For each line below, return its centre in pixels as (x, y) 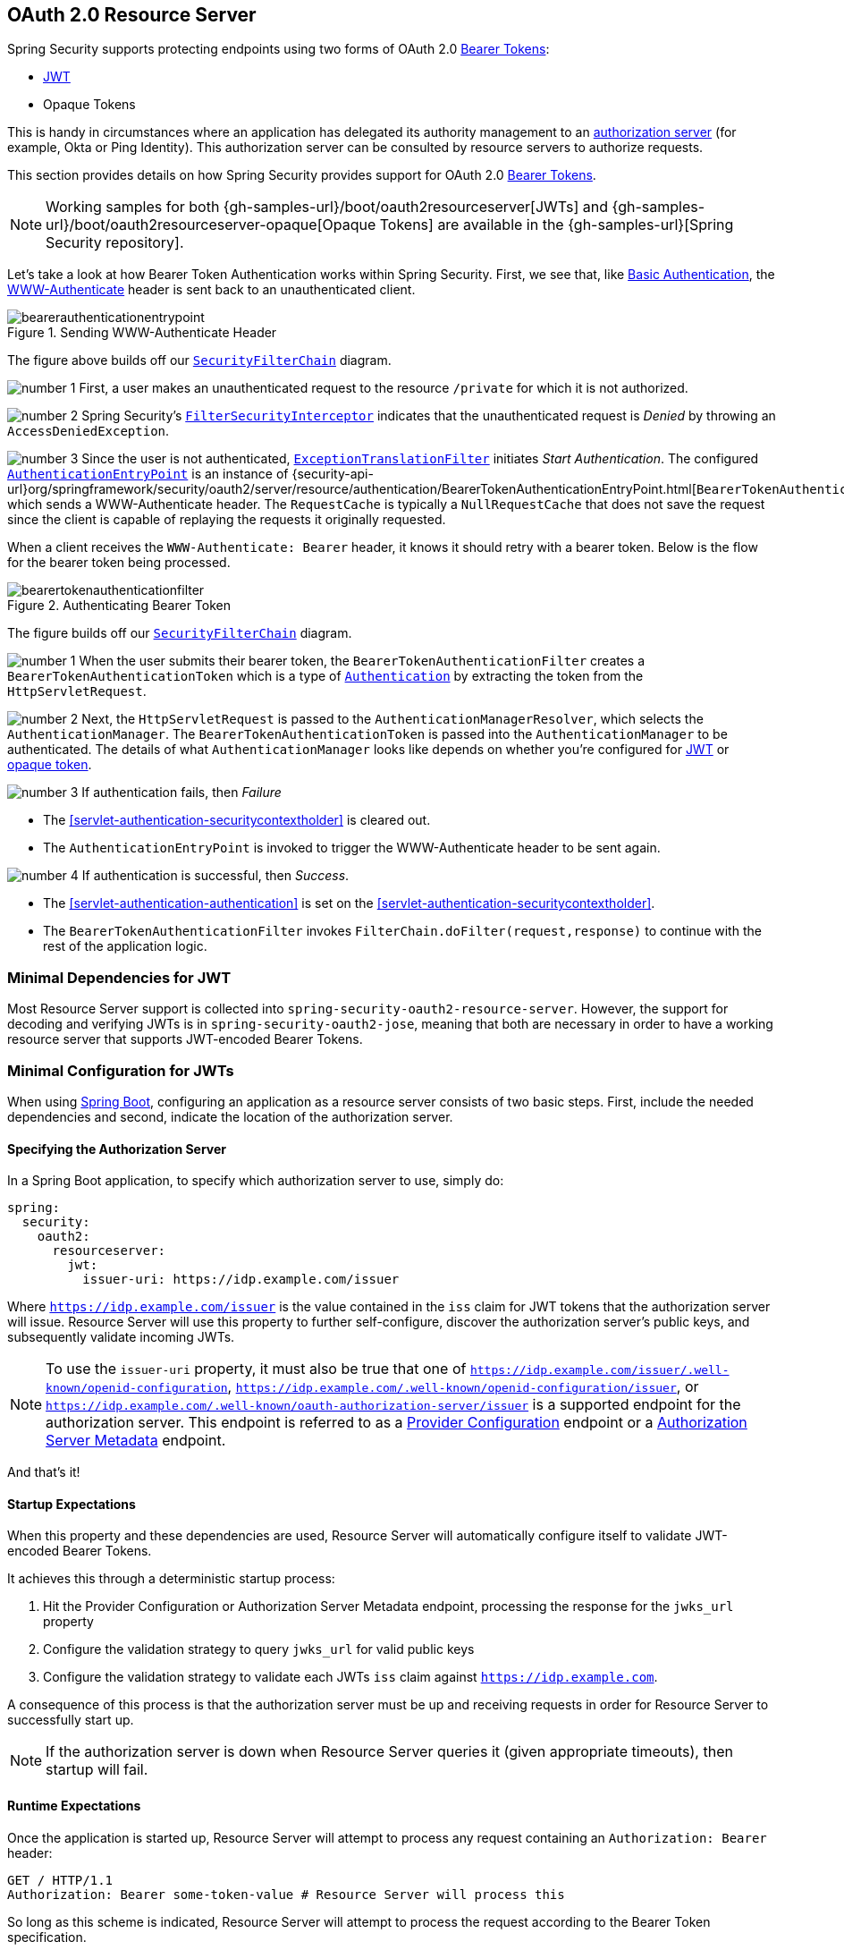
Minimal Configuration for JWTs (121, 1070)
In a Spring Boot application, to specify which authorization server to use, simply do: (256, 1181)
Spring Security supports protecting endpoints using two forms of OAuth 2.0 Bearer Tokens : (279, 49)
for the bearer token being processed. (119, 563)
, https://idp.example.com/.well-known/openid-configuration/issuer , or (463, 1387)
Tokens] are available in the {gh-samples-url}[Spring (557, 225)
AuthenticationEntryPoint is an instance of (148, 474)
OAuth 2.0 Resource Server (132, 15)
